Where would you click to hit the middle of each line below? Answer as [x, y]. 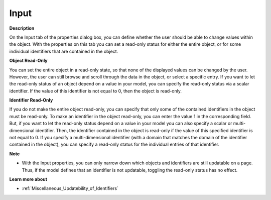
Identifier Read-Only [31, 100]
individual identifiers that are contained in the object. [64, 51]
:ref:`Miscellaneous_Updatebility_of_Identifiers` [70, 188]
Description [22, 28]
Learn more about [28, 179]
